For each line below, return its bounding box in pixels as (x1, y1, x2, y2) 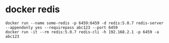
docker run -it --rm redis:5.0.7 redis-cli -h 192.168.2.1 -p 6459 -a (5, 29, 159, 34)
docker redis (5, 4, 60, 15)
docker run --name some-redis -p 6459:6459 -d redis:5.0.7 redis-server (5, 20, 164, 26)
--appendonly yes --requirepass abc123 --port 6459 (5, 25, 118, 30)
